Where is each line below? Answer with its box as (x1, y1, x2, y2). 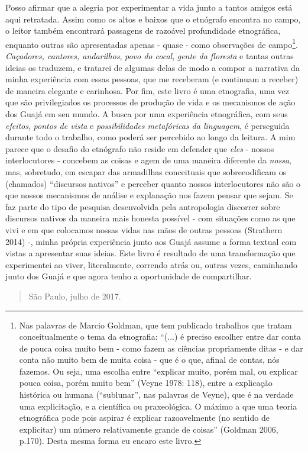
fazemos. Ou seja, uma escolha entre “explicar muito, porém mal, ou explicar (19, 365, 298, 377)
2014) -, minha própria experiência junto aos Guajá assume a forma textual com (5, 235, 297, 247)
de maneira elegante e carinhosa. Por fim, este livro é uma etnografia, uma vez (5, 84, 289, 96)
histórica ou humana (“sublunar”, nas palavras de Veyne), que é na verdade (19, 388, 294, 401)
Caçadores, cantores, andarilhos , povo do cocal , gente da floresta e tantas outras (5, 50, 294, 62)
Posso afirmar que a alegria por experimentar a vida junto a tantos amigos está (5, 1, 293, 13)
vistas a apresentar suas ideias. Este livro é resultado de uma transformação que (5, 247, 296, 259)
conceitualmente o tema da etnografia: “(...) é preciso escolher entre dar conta (19, 330, 301, 343)
